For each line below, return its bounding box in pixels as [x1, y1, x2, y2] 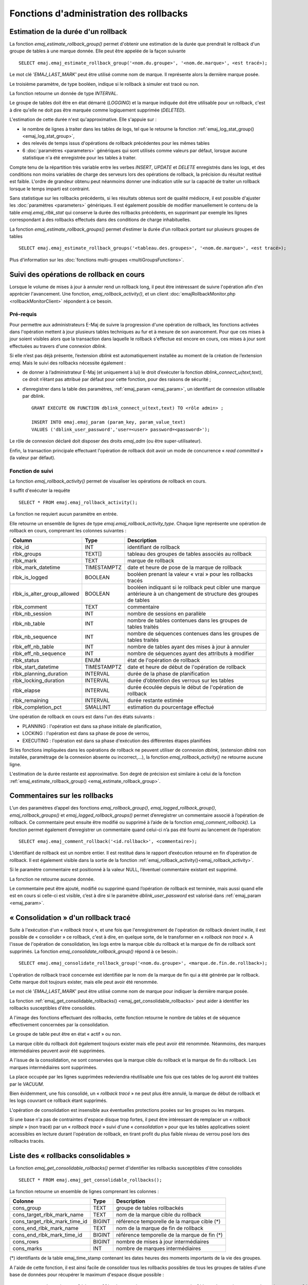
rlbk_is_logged [12, 574, 48, 581]
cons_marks [12, 1245, 42, 1252]
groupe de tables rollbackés [116, 1204, 184, 1211]
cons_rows [12, 1238, 39, 1245]
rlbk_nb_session [12, 610, 52, 617]
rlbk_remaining [12, 697, 49, 704]
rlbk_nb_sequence [12, 633, 57, 640]
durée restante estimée [127, 697, 184, 704]
